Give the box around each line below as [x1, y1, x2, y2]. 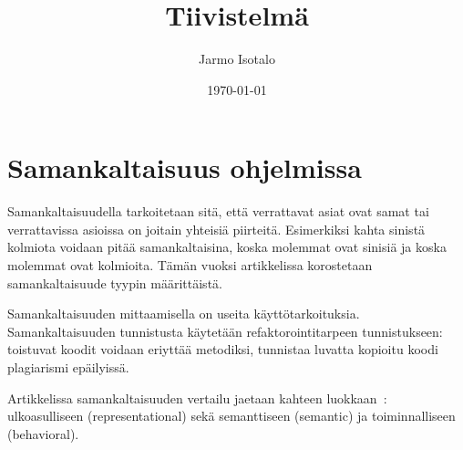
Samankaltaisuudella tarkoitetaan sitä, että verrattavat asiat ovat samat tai [7, 202, 429, 221]
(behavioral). [7, 424, 79, 443]
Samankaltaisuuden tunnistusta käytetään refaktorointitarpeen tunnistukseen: [7, 321, 443, 340]
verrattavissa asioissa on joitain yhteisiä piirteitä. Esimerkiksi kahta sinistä [7, 219, 426, 238]
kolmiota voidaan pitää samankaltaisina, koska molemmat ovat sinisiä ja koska [7, 237, 447, 256]
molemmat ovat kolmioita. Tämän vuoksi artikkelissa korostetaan [7, 256, 373, 275]
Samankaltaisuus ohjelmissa [7, 149, 362, 186]
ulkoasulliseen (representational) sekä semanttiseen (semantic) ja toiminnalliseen [7, 406, 456, 425]
